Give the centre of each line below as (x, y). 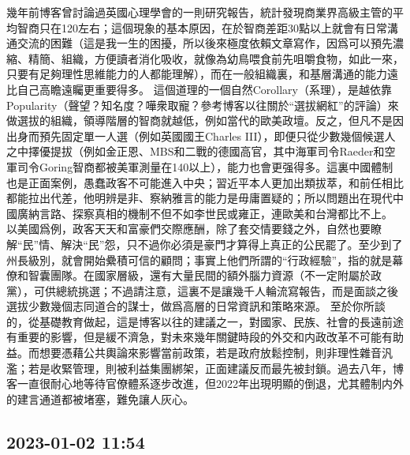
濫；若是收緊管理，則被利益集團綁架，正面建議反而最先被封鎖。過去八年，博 (205, 368)
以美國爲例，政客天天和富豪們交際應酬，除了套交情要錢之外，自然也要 (188, 229)
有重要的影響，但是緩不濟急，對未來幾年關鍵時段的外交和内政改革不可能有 (199, 337)
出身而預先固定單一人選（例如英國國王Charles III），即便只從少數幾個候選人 (201, 135)
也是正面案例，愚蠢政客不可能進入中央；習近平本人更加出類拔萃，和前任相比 (205, 182)
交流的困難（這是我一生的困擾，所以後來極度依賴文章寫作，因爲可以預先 (205, 43)
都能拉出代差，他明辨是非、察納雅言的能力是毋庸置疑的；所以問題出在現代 (199, 198)
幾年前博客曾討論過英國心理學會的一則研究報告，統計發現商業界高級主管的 (199, 12)
